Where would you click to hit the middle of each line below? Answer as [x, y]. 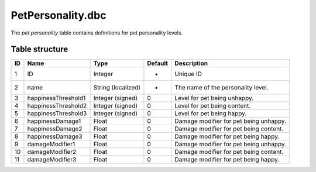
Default [158, 63]
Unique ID [188, 74]
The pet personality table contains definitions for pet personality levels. [97, 33]
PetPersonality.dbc [59, 15]
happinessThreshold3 [57, 113]
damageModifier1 [51, 145]
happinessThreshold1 [56, 98]
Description [191, 63]
